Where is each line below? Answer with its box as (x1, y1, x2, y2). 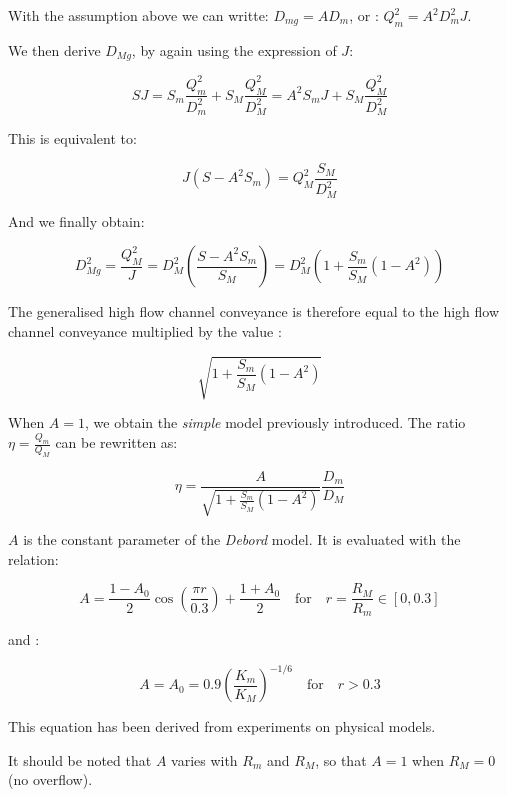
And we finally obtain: (8, 210, 145, 231)
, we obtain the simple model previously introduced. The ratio (85, 412, 466, 433)
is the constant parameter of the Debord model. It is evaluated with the (23, 529, 461, 550)
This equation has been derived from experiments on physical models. (8, 716, 436, 737)
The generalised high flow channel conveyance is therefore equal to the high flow (8, 301, 500, 322)
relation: (8, 548, 59, 569)
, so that (315, 749, 367, 770)
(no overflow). (8, 769, 93, 790)
